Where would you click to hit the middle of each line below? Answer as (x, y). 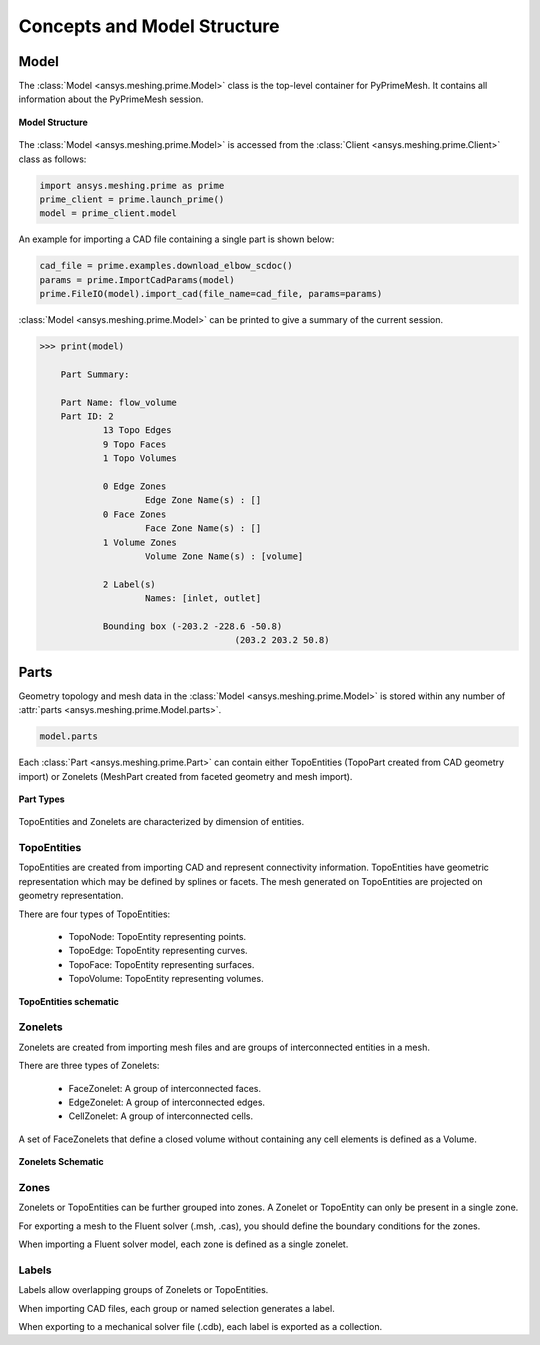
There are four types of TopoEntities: (94, 914)
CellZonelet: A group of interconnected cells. (161, 1116)
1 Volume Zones (139, 542)
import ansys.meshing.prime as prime (132, 185)
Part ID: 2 (87, 416)
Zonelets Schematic (61, 1162)
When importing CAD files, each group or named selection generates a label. (176, 1308)
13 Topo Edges (137, 430)
